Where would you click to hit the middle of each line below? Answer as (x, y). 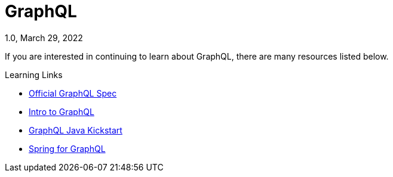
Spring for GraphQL (67, 148)
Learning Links (34, 74)
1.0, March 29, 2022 (44, 38)
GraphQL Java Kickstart (76, 130)
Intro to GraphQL (62, 111)
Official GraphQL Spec (73, 93)
